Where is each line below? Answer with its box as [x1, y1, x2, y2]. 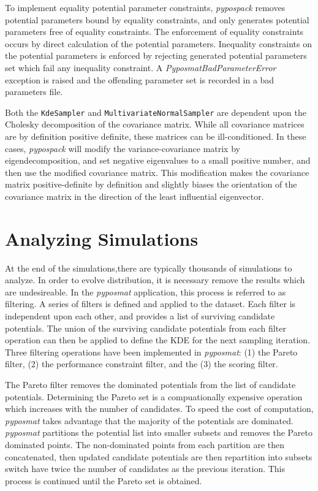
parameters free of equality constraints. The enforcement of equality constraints [5, 25, 304, 38]
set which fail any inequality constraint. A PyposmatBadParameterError [5, 61, 276, 74]
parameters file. [5, 85, 63, 98]
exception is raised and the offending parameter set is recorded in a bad [5, 73, 274, 86]
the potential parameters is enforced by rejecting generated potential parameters [5, 49, 307, 62]
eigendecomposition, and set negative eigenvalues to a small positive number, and [5, 154, 311, 167]
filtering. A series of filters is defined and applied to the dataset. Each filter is [5, 297, 296, 310]
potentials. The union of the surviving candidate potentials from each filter [5, 321, 286, 334]
